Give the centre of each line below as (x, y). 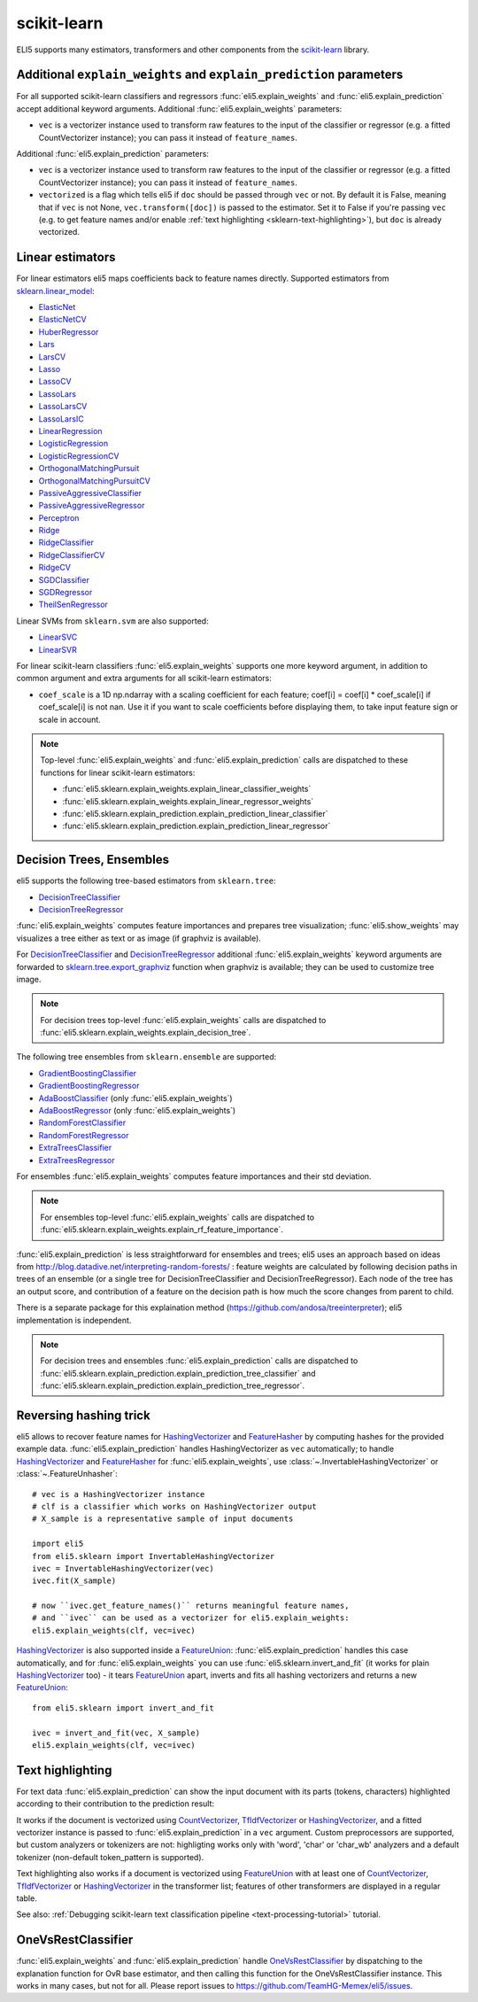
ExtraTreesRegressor (77, 1160)
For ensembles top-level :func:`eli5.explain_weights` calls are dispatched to (177, 1217)
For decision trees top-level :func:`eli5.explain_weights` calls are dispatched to (183, 1020)
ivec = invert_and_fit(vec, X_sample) (116, 1733)
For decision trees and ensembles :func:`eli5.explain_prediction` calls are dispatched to (199, 1361)
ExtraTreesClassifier (75, 1148)
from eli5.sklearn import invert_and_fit (123, 1708)
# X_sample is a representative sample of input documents (163, 1519)
